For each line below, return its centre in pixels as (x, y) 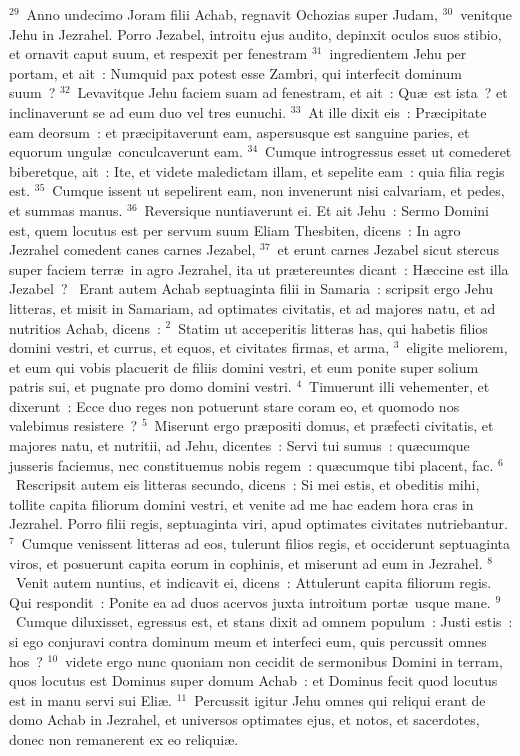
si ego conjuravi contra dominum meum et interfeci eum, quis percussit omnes (248, 641)
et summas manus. (66, 209)
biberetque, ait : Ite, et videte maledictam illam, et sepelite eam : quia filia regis (257, 170)
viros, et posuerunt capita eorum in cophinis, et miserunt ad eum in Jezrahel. (246, 562)
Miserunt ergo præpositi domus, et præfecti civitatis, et (324, 425)
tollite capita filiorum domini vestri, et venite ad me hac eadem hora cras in (241, 503)
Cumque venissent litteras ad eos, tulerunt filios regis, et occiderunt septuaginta (266, 543)
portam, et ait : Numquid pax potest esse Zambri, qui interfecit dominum (236, 72)
